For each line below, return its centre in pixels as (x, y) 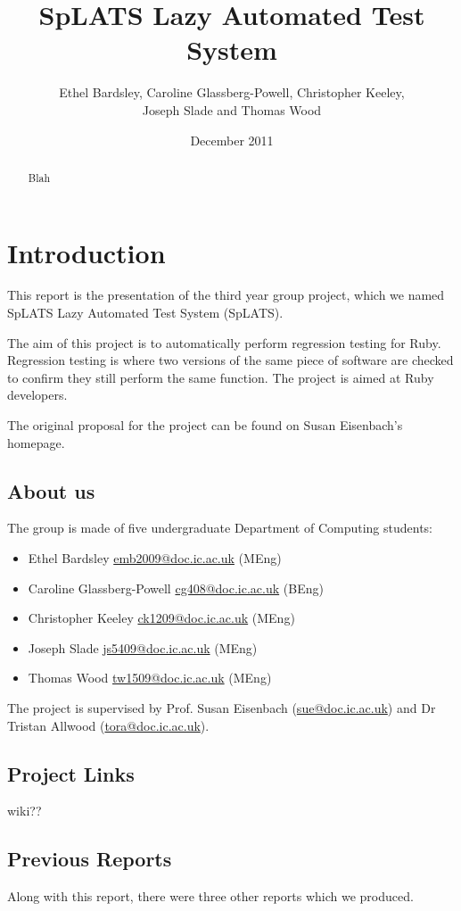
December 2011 (232, 140)
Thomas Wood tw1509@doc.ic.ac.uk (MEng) (150, 678)
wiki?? (25, 811)
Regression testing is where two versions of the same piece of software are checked (230, 360)
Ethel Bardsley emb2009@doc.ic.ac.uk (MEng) (155, 558)
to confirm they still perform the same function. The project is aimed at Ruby (221, 377)
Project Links (71, 773)
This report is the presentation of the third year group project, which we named (226, 295)
